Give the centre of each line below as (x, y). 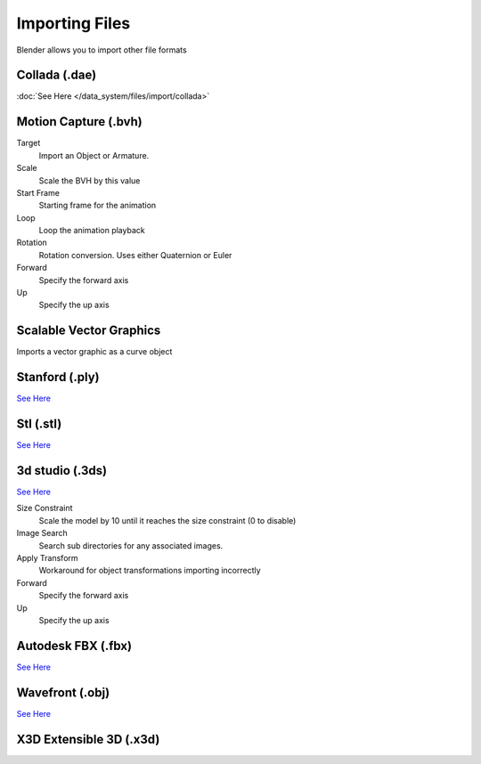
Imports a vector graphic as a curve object (94, 352)
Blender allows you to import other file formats (102, 50)
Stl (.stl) (39, 424)
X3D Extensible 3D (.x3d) (88, 739)
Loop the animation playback (92, 231)
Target (29, 143)
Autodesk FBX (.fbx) (74, 646)
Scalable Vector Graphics (89, 331)
